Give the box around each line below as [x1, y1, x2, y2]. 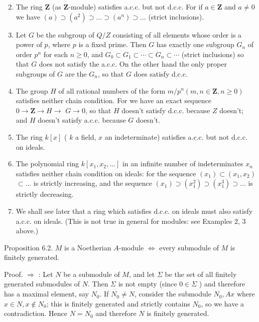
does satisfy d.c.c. [134, 68, 188, 79]
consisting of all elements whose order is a [112, 29, 242, 40]
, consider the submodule [134, 288, 211, 299]
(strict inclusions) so [181, 49, 244, 59]
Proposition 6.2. [4, 242, 53, 252]
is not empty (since [118, 278, 177, 289]
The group [16, 85, 48, 96]
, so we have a [201, 298, 244, 308]
